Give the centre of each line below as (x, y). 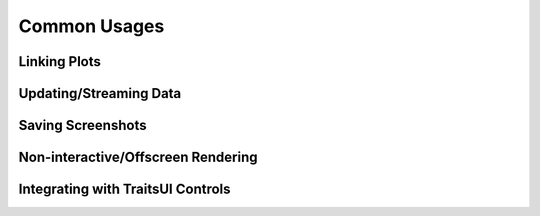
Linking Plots (60, 61)
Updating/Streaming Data (100, 93)
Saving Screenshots (82, 125)
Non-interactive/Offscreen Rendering (138, 157)
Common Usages (91, 26)
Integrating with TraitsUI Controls (124, 189)
